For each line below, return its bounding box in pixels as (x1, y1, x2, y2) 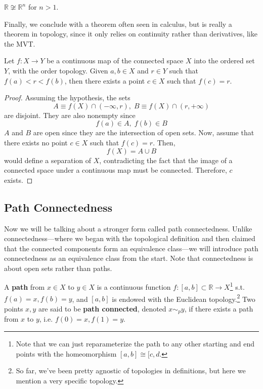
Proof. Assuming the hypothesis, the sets (4, 92, 130, 103)
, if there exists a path (184, 303, 253, 314)
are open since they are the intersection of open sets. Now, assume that (33, 127, 254, 138)
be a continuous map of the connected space (47, 55, 184, 66)
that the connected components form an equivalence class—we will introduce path (4, 243, 258, 253)
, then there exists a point (64, 75, 145, 86)
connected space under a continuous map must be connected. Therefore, (4, 165, 227, 175)
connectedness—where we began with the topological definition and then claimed (4, 233, 255, 244)
